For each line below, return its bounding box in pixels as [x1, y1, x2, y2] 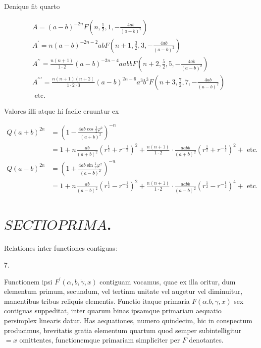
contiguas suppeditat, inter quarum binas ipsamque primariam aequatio [4, 305, 222, 316]
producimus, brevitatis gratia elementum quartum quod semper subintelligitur [4, 325, 242, 335]
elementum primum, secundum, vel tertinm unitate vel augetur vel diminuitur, [4, 286, 243, 296]
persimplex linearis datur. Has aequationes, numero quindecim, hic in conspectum [4, 315, 253, 325]
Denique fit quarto [4, 1, 60, 11]
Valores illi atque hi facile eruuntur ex [4, 105, 119, 116]
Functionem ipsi [4, 276, 52, 286]
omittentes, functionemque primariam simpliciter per [19, 335, 180, 345]
